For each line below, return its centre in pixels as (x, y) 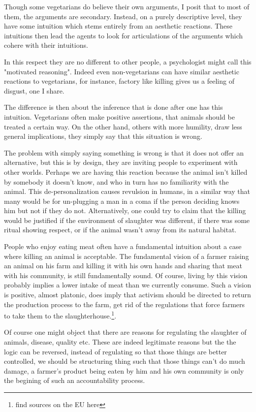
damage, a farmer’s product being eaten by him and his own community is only (124, 370)
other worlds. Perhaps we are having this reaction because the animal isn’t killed (126, 172)
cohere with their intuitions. (46, 45)
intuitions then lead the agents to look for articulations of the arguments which (124, 35)
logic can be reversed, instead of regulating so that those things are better (115, 351)
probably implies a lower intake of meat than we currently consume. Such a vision (128, 285)
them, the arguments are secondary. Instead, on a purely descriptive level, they (123, 16)
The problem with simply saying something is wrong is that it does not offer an (124, 152)
